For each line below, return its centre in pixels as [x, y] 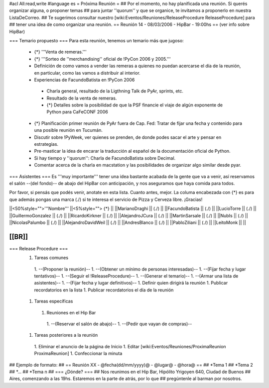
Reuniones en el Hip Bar [71, 312]
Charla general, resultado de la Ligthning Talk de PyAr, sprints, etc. [115, 91]
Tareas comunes [51, 258]
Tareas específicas [54, 301]
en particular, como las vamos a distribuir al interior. [87, 73]
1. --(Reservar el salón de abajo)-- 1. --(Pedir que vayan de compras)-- [119, 324]
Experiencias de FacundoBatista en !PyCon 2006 [84, 80]
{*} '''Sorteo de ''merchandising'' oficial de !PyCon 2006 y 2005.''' [103, 59]
